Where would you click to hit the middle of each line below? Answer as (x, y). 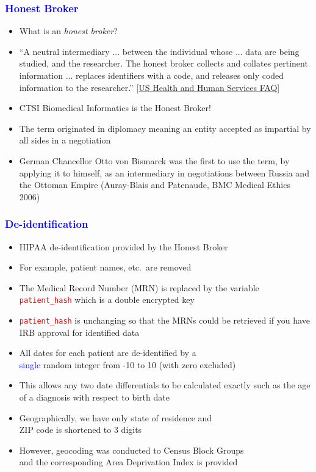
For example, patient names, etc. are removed (105, 267)
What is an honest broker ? (68, 31)
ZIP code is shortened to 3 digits (81, 430)
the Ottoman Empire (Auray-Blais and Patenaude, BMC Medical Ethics (155, 185)
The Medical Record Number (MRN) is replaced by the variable (139, 287)
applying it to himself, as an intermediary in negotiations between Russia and (164, 172)
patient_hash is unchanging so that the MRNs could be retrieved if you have (164, 320)
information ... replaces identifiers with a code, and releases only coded (152, 75)
